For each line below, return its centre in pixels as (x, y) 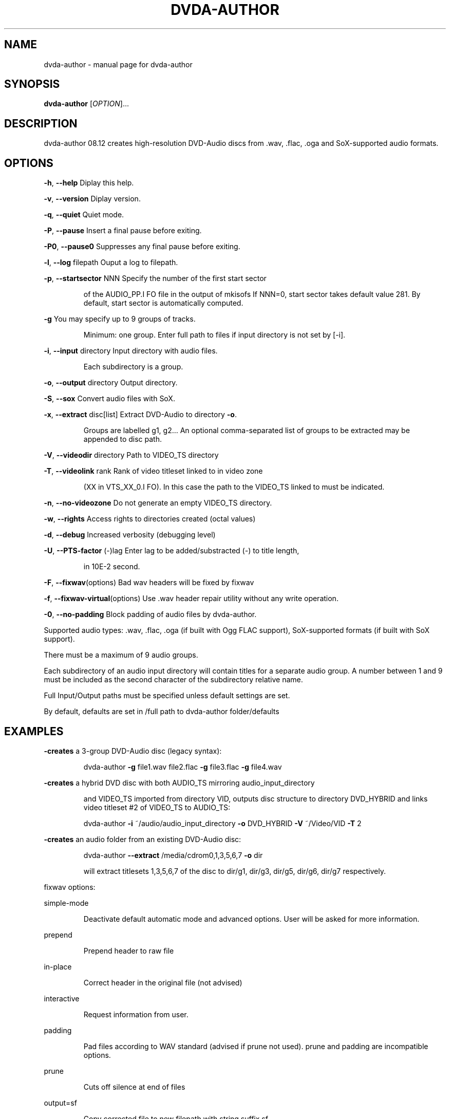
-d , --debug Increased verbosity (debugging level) (130, 535)
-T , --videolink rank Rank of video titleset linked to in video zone (153, 471)
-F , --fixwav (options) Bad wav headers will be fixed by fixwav (149, 583)
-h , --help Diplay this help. (89, 183)
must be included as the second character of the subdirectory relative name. (173, 680)
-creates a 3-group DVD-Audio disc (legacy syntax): (133, 751)
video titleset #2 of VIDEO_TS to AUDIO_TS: (157, 807)
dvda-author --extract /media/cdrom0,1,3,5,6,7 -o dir (173, 855)
